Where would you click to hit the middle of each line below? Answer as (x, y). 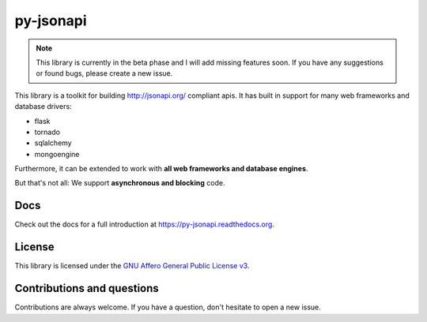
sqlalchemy (53, 143)
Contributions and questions (87, 288)
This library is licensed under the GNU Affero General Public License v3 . (132, 266)
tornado (47, 132)
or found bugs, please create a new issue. (104, 73)
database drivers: (43, 107)
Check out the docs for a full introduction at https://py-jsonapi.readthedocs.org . (144, 224)
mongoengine (57, 154)
